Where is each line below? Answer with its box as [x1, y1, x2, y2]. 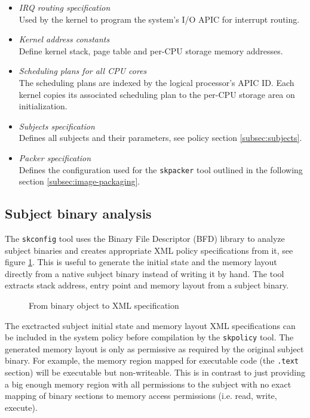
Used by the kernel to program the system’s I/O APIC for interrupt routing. [19, 13, 300, 25]
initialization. [19, 100, 67, 112]
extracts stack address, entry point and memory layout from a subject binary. [5, 279, 289, 291]
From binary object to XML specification [29, 299, 179, 312]
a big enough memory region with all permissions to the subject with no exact [5, 377, 291, 390]
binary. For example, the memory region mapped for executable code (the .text [5, 354, 299, 367]
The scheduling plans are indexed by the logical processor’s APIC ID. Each [19, 76, 294, 88]
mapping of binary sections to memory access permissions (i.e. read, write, [5, 389, 277, 402]
